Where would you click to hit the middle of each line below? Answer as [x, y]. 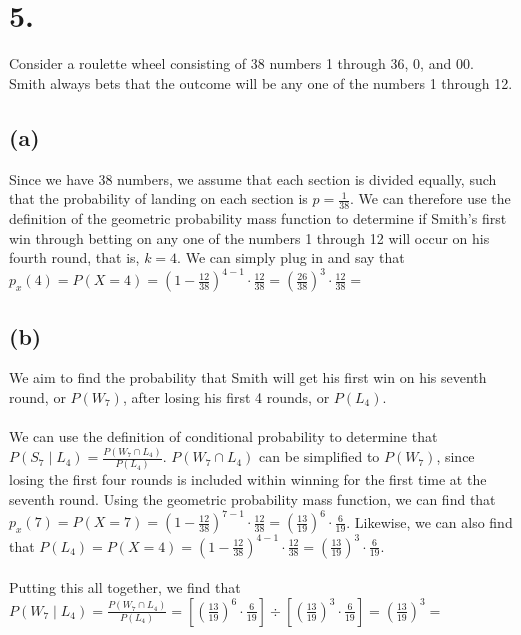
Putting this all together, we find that [125, 587]
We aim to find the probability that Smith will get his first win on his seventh [248, 377]
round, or [37, 397]
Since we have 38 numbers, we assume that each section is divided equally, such [253, 178]
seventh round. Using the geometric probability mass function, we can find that [252, 499]
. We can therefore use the [430, 198]
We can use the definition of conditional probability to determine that [223, 436]
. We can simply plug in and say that [291, 257]
